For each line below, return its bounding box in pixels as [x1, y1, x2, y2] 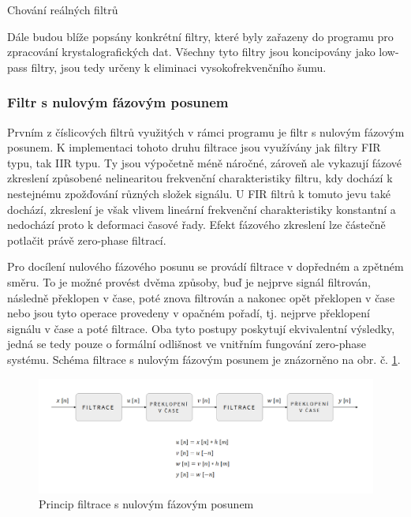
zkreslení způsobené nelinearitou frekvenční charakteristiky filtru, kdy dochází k [7, 170, 393, 186]
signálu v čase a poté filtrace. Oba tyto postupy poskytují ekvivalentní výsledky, [7, 320, 395, 336]
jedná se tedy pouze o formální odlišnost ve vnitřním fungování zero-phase [7, 335, 367, 352]
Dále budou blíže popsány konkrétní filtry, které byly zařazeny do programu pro [7, 28, 394, 44]
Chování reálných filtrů [7, 2, 118, 17]
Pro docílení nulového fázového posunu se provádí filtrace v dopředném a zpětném [7, 258, 404, 275]
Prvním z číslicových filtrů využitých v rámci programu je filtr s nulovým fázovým [7, 123, 405, 140]
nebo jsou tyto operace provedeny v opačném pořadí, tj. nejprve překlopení [7, 305, 370, 321]
